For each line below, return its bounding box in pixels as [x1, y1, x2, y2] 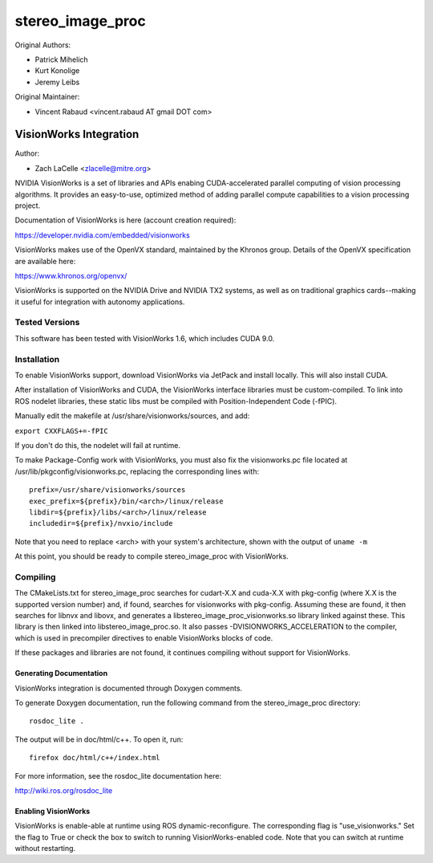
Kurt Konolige [34, 66, 80, 75]
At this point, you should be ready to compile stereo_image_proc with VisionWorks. [14, 552, 289, 561]
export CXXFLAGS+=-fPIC [14, 426, 108, 435]
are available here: [14, 256, 76, 266]
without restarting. [14, 844, 76, 853]
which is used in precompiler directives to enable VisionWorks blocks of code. [14, 633, 273, 642]
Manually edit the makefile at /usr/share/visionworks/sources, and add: [14, 411, 250, 421]
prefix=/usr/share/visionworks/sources [29, 486, 186, 495]
